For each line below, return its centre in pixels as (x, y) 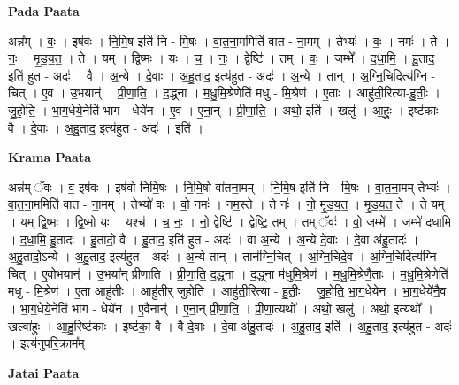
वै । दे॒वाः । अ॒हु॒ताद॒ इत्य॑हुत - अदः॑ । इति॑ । (106, 127)
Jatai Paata (44, 372)
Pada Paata (44, 11)
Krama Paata (50, 157)
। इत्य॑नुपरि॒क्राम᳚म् (46, 343)
